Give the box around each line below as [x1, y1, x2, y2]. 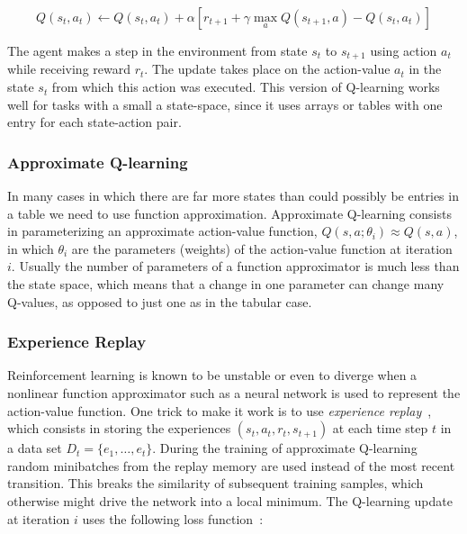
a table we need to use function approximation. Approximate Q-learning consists [7, 204, 452, 222]
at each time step [332, 419, 428, 438]
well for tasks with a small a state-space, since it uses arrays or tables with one [7, 95, 443, 113]
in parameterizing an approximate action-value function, [7, 222, 318, 240]
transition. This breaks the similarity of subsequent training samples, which [7, 474, 424, 493]
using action [370, 41, 437, 59]
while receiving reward [7, 59, 131, 78]
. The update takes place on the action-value [144, 59, 391, 78]
